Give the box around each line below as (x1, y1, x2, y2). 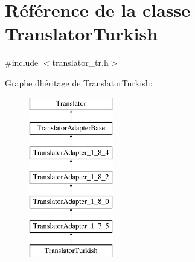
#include (5, 56, 39, 69)
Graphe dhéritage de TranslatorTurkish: (5, 76, 153, 89)
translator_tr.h (52, 56, 109, 69)
